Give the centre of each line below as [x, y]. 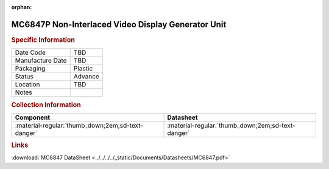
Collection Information [46, 105]
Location [27, 84]
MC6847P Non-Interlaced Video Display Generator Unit [119, 24]
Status [24, 77]
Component [33, 117]
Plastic [83, 69]
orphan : [22, 7]
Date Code [30, 53]
